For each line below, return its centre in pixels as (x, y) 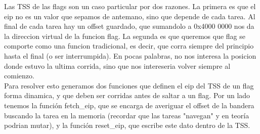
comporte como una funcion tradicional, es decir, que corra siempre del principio (129, 46)
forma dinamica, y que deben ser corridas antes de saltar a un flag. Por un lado (127, 95)
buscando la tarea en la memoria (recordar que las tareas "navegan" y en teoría (127, 115)
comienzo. (19, 76)
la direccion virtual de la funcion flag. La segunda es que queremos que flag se (125, 36)
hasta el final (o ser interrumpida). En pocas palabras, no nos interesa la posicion (130, 55)
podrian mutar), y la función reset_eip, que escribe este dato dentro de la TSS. (127, 125)
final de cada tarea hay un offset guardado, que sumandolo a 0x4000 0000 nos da (129, 26)
